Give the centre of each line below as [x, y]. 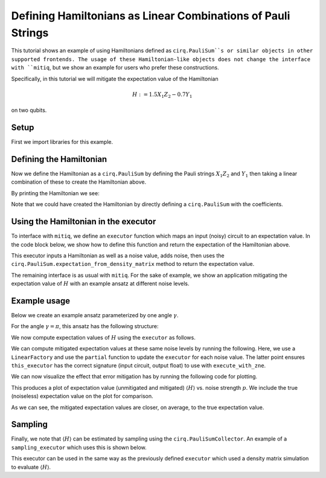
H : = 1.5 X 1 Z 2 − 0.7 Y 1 [162, 95]
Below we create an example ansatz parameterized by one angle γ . [95, 315]
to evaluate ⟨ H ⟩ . [31, 467]
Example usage [41, 301]
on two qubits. [29, 110]
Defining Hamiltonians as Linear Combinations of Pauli [151, 16]
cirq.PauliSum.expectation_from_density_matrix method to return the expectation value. [133, 264]
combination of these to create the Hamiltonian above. [79, 182]
